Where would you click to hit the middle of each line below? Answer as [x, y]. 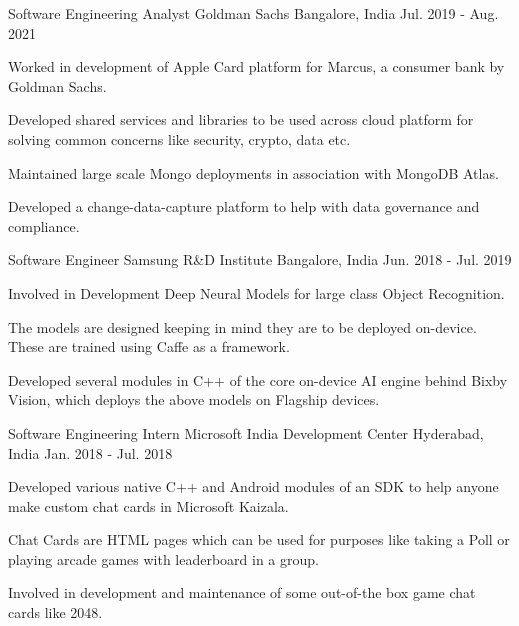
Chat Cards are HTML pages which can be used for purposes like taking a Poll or [259, 539]
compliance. [44, 225]
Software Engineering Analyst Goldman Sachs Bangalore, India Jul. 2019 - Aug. [253, 13]
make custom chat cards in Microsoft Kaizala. [148, 505]
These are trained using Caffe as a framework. [149, 346]
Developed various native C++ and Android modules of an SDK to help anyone [253, 486]
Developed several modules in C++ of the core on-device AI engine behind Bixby [258, 379]
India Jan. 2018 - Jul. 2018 [90, 452]
